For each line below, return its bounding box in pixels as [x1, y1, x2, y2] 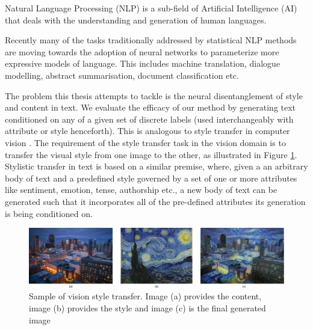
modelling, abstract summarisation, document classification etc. [5, 69, 239, 81]
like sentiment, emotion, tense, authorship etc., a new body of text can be [5, 183, 277, 196]
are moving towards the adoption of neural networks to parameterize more [5, 45, 279, 58]
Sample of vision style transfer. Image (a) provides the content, [29, 290, 262, 302]
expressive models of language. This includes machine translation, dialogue [5, 57, 280, 70]
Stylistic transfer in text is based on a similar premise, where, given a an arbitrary [5, 160, 308, 173]
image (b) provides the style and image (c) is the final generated [29, 302, 266, 314]
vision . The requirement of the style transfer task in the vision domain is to [5, 136, 286, 148]
